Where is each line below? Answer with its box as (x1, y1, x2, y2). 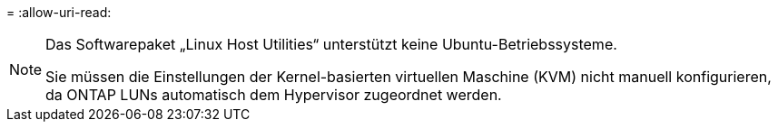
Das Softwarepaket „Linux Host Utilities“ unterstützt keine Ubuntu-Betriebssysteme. (45, 35, 617, 53)
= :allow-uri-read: (6, 5, 112, 20)
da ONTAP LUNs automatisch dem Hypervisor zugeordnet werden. (45, 86, 502, 104)
